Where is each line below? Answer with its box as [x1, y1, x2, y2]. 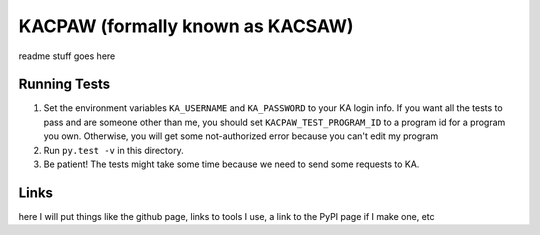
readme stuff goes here [18, 50, 116, 62]
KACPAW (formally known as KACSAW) [18, 15, 354, 37]
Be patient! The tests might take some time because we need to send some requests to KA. [43, 158, 420, 170]
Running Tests [18, 76, 110, 93]
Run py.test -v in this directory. [43, 144, 184, 156]
